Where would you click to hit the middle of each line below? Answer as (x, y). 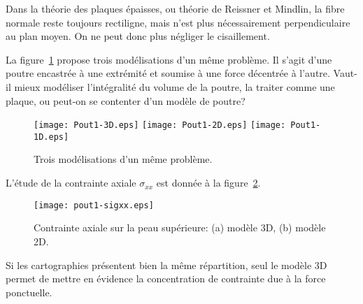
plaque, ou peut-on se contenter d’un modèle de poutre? (126, 100)
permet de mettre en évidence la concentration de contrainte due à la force (166, 278)
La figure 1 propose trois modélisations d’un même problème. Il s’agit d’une (169, 59)
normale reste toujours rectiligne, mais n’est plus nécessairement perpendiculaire (178, 22)
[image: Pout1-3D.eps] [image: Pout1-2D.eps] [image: (160, 125)
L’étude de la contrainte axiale (71, 183)
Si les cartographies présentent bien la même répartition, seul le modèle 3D (166, 265)
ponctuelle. (29, 292)
